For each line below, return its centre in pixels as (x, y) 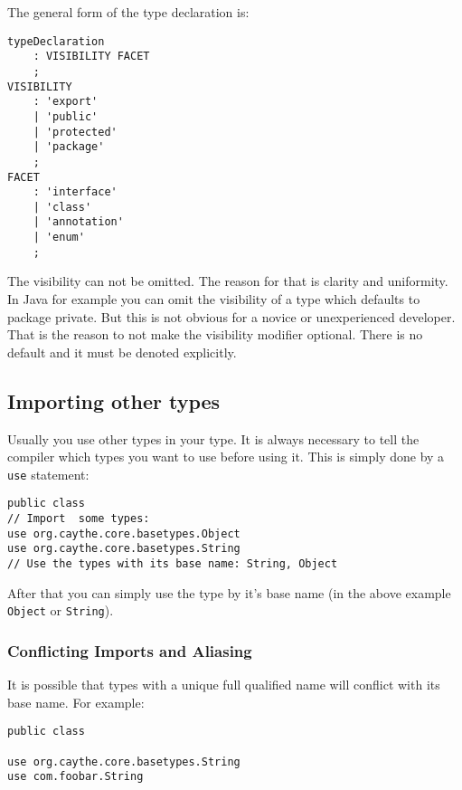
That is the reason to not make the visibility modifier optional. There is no (215, 334)
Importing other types (114, 400)
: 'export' (66, 102)
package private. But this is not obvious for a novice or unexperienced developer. (231, 316)
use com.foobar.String (75, 777)
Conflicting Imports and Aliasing (130, 650)
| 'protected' (75, 132)
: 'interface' (75, 192)
